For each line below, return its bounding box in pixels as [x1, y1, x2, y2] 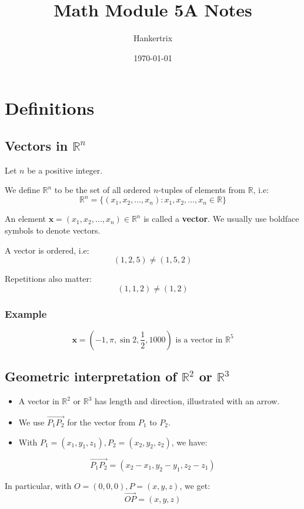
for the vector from [67, 416, 136, 428]
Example [5, 306, 47, 321]
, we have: [171, 435, 208, 448]
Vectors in [5, 136, 68, 154]
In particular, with [5, 479, 72, 491]
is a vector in [175, 335, 223, 344]
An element [5, 212, 46, 225]
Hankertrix [133, 32, 173, 44]
